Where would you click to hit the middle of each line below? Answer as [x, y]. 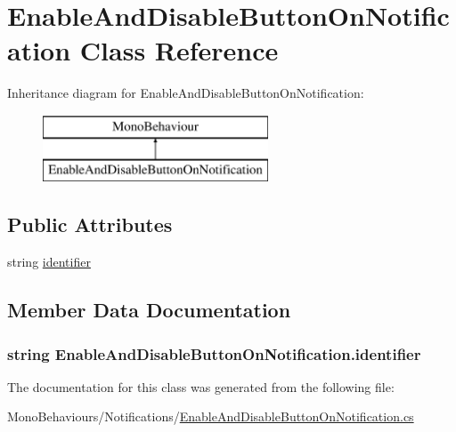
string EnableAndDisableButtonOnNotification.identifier [214, 353]
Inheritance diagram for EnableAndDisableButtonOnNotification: [186, 93]
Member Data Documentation [149, 310]
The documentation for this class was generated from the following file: [201, 386]
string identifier [49, 262]
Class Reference [179, 50]
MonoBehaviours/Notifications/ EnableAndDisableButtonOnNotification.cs [211, 416]
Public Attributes [90, 224]
